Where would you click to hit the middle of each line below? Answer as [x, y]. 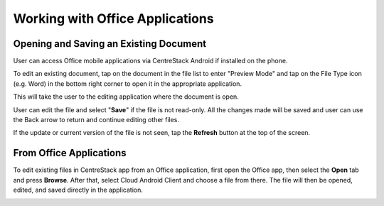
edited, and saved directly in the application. [78, 190]
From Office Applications [70, 153]
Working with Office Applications [113, 18]
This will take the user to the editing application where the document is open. [126, 97]
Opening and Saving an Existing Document [110, 44]
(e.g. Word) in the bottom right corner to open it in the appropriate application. [127, 83]
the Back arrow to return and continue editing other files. [96, 120]
